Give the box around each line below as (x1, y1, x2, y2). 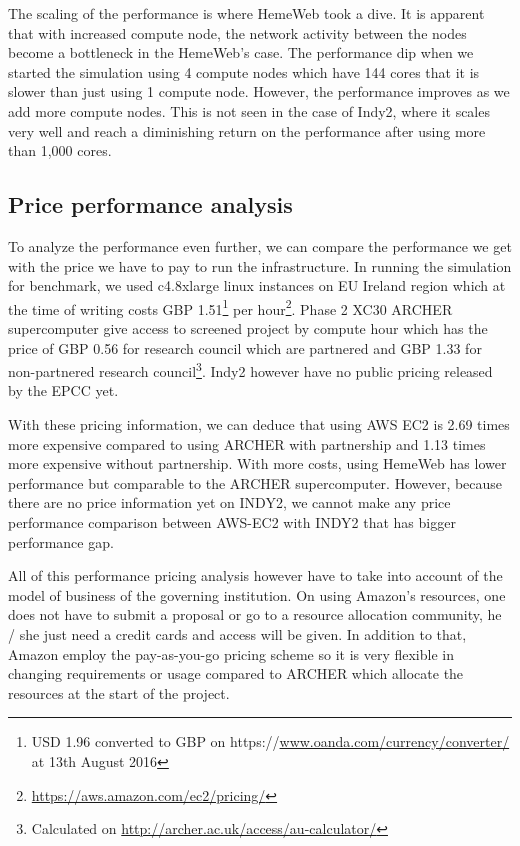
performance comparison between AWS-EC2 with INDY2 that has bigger (8, 511, 456, 532)
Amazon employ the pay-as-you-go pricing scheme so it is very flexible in (8, 643, 454, 664)
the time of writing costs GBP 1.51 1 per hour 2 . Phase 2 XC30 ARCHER (8, 295, 453, 319)
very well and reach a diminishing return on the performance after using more (8, 120, 486, 141)
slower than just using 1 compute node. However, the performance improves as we (8, 81, 510, 102)
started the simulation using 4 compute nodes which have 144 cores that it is (8, 61, 480, 82)
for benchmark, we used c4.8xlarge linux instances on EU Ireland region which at (8, 275, 506, 296)
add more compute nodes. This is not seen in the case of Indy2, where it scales (8, 100, 490, 121)
